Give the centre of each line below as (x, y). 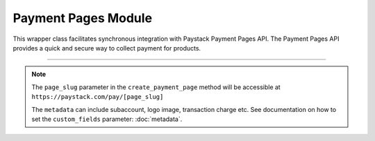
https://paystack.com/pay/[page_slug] (98, 97)
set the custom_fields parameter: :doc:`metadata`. (107, 119)
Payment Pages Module (83, 18)
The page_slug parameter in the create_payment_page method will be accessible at (156, 87)
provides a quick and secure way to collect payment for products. (107, 48)
